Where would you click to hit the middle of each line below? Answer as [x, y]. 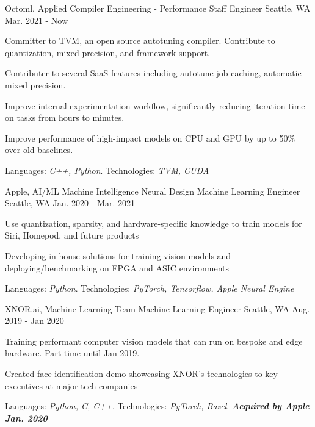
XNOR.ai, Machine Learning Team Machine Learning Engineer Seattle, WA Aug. [157, 308]
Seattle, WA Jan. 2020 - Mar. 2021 [70, 203]
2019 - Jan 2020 [34, 321]
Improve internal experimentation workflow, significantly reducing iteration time [155, 105]
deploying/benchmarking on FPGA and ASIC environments [117, 267]
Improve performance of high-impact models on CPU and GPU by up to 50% [150, 138]
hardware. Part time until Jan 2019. [72, 353]
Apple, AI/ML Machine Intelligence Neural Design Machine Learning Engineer [153, 191]
